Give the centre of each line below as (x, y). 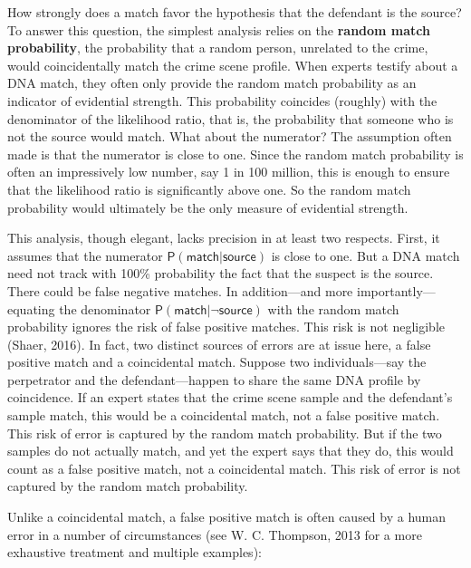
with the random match (333, 308)
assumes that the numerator (85, 255)
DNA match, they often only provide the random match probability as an (212, 83)
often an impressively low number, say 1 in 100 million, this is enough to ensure (229, 172)
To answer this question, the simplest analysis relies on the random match (219, 29)
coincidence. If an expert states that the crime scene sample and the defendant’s (230, 397)
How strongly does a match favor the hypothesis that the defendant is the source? (235, 12)
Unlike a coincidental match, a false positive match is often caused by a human (227, 517)
